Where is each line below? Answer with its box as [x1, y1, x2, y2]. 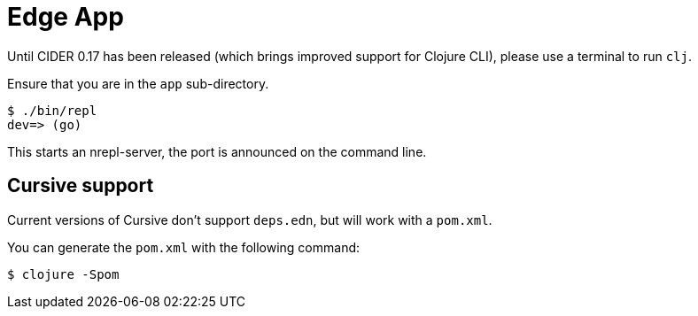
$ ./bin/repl [7, 103, 97, 118]
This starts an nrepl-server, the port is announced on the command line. [7, 143, 427, 159]
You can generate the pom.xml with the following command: [7, 239, 361, 255]
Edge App [7, 2, 124, 32]
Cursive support [7, 174, 154, 197]
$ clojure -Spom [7, 266, 120, 281]
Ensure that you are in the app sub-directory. [7, 75, 269, 91]
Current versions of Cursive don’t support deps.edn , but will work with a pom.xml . [7, 212, 492, 227]
